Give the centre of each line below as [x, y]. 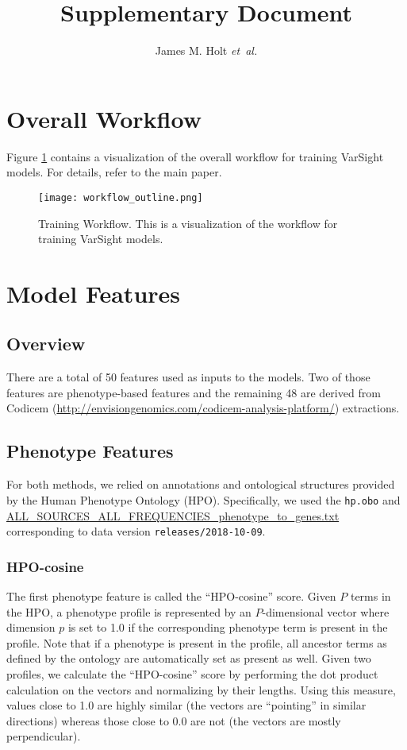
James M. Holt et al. [206, 50]
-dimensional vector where [326, 611]
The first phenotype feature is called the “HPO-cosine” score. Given [171, 595]
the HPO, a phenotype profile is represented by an [129, 611]
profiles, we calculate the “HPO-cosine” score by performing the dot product [192, 673]
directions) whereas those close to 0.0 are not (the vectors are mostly [174, 720]
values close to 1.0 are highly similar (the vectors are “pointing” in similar [186, 705]
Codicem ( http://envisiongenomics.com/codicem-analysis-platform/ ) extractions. [203, 408]
